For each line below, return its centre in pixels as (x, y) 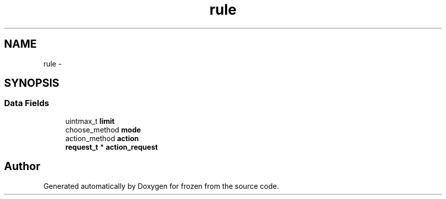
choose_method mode (103, 129)
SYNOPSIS (32, 83)
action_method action (102, 138)
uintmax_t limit (90, 121)
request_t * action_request (111, 147)
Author (22, 167)
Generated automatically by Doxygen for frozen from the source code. (161, 186)
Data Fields (27, 103)
